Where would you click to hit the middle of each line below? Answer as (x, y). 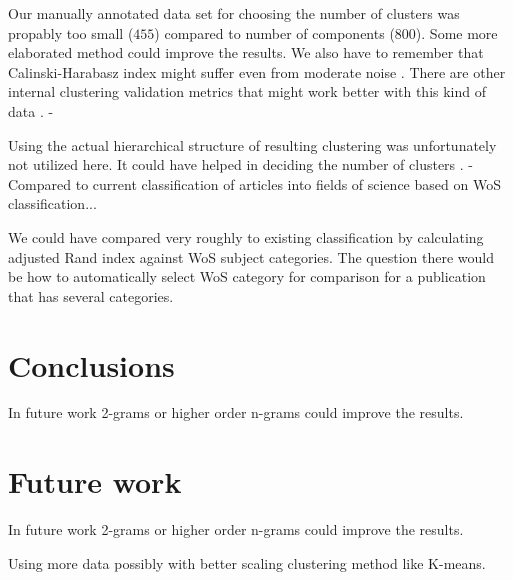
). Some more (456, 32)
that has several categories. (91, 295)
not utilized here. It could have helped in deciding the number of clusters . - (240, 164)
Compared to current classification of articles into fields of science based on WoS (254, 183)
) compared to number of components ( (274, 32)
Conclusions (91, 364)
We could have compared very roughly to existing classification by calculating (246, 236)
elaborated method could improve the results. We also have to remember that (246, 52)
